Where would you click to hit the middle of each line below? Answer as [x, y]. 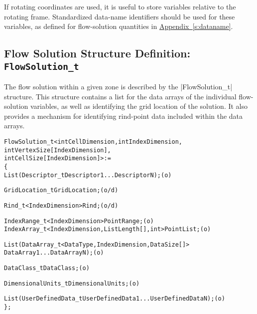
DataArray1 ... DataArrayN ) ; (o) [54, 253]
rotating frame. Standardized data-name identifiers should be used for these [120, 16]
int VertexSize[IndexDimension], [58, 150]
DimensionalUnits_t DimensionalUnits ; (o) [72, 283]
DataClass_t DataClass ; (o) [47, 268]
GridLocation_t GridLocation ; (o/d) [61, 190]
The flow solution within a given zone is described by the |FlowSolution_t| [118, 86]
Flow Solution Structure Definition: [97, 53]
